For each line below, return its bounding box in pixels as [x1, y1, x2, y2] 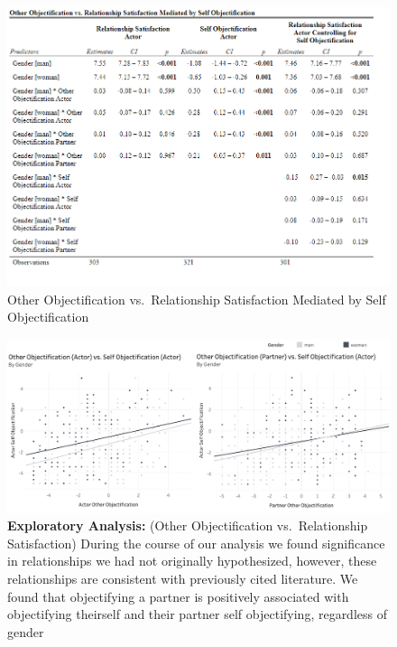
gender [7, 622, 44, 641]
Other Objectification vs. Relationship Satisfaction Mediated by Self [7, 289, 386, 308]
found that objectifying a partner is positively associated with [7, 586, 349, 605]
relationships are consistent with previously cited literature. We [7, 568, 358, 587]
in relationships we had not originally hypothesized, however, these [7, 551, 377, 570]
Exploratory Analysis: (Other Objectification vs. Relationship [7, 516, 368, 535]
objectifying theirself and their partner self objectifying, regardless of [7, 605, 387, 624]
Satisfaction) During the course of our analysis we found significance [7, 533, 385, 552]
